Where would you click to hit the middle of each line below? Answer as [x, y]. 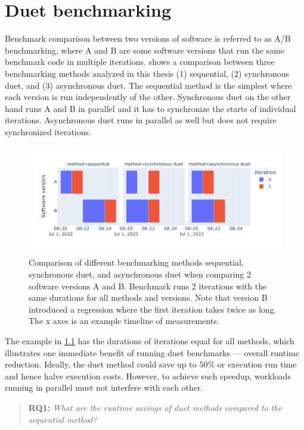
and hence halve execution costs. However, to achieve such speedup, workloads [148, 376]
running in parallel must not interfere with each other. [104, 387]
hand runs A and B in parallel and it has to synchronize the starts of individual [151, 108]
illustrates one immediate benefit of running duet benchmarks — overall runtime [152, 352]
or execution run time [257, 364]
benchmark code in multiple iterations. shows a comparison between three [140, 62]
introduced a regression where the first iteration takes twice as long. [153, 309]
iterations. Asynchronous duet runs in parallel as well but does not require [141, 120]
